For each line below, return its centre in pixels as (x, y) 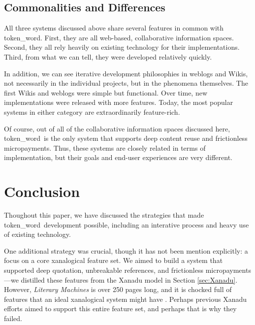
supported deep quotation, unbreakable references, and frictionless (104, 270)
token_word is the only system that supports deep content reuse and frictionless (126, 138)
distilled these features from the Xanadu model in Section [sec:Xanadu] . (129, 279)
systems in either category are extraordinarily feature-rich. (92, 112)
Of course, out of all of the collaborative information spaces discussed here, (117, 128)
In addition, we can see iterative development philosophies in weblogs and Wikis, (126, 73)
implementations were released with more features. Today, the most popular (119, 102)
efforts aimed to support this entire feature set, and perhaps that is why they (120, 309)
